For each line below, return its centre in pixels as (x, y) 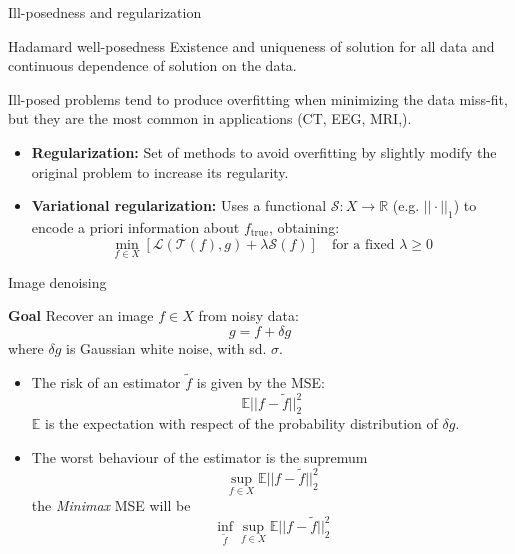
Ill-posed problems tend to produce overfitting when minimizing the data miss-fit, (258, 98)
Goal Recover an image (81, 315)
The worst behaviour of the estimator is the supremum (199, 456)
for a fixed (363, 244)
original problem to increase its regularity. (160, 171)
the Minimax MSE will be (111, 505)
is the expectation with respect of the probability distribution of (241, 423)
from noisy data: (248, 315)
